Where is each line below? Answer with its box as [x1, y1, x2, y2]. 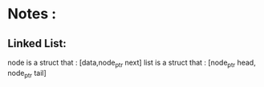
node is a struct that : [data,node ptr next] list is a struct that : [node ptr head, [7, 57, 256, 69]
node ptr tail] [7, 68, 47, 80]
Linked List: [7, 37, 67, 50]
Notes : [7, 5, 57, 23]
